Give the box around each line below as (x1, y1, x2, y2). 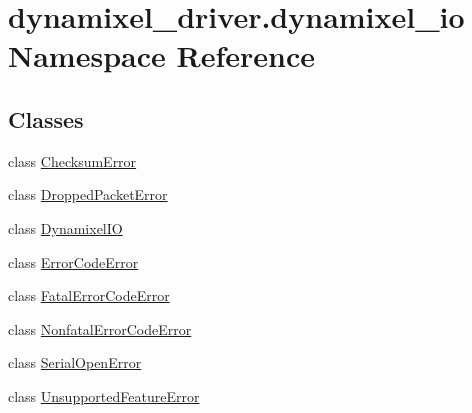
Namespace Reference (8, 35, 315, 76)
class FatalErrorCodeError (8, 285, 170, 306)
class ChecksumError (8, 150, 137, 171)
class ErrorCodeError (8, 251, 139, 272)
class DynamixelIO (8, 217, 123, 238)
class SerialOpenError (8, 352, 142, 373)
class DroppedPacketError (8, 184, 168, 205)
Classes (8, 103, 84, 134)
